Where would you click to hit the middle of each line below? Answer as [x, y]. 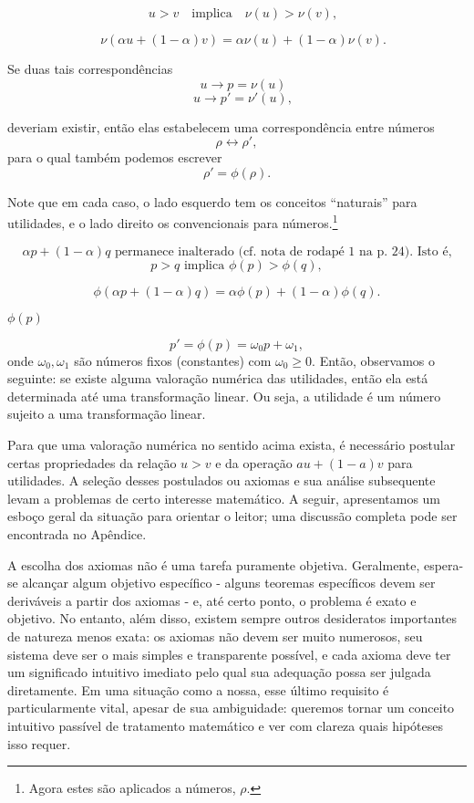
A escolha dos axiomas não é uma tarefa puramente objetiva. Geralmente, [214, 564]
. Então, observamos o [374, 360]
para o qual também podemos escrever [115, 157]
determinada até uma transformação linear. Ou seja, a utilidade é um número [224, 396]
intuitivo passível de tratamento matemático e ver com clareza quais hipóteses [225, 725]
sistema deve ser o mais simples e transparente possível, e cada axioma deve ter [229, 654]
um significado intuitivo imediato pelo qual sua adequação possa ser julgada [219, 672]
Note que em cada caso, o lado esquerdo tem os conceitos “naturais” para [212, 201]
